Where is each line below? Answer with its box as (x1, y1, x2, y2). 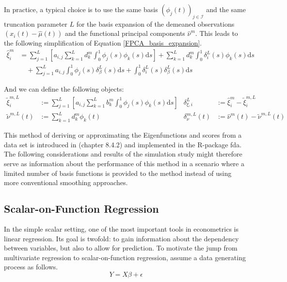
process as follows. (4, 262, 58, 272)
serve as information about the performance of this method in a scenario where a (4, 158, 244, 169)
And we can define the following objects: (4, 84, 124, 94)
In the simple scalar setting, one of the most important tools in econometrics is (4, 224, 239, 234)
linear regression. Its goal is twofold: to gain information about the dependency (4, 233, 239, 243)
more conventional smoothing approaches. (4, 177, 128, 188)
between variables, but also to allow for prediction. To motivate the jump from (4, 243, 238, 253)
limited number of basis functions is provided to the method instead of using (4, 168, 232, 178)
